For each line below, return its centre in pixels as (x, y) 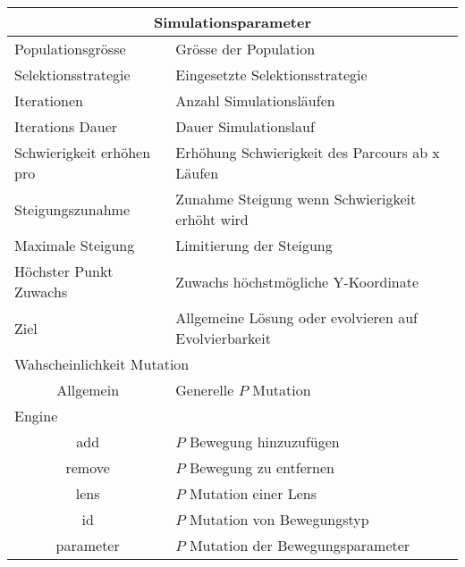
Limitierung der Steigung (254, 245)
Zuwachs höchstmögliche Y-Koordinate (297, 281)
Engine (36, 416)
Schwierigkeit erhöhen (83, 152)
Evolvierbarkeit (223, 338)
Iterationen (49, 100)
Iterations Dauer (66, 126)
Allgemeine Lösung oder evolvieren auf (296, 317)
